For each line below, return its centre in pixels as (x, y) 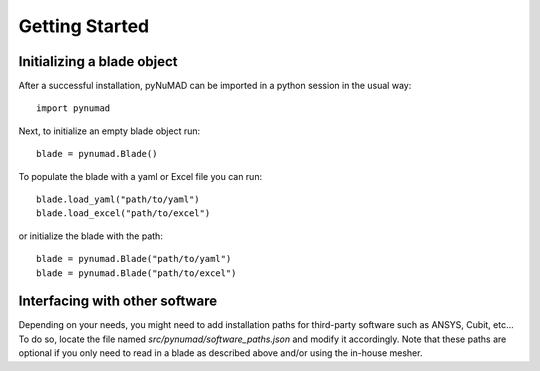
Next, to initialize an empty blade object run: (109, 131)
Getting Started (84, 26)
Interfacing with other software (118, 301)
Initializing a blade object (98, 61)
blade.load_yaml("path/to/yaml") (118, 199)
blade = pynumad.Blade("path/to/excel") (136, 273)
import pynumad (73, 108)
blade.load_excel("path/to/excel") (123, 213)
